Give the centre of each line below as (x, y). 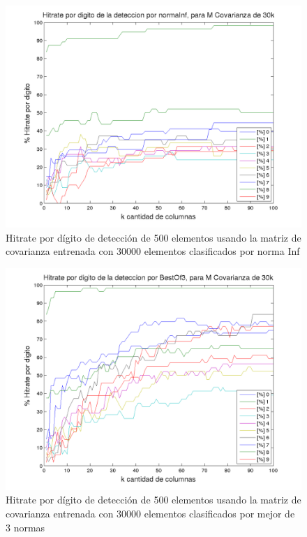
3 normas (25, 527)
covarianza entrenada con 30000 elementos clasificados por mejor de (150, 513)
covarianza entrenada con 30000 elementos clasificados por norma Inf (153, 251)
